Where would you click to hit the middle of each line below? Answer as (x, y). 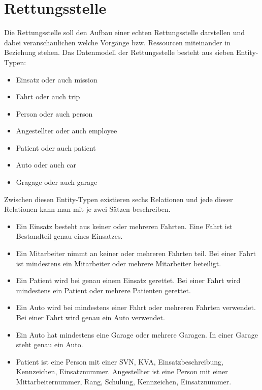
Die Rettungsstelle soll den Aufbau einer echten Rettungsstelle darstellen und (124, 32)
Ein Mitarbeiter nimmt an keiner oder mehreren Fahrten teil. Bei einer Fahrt (136, 253)
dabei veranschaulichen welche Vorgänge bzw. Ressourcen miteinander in (117, 42)
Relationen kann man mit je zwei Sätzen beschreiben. (87, 209)
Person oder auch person (54, 113)
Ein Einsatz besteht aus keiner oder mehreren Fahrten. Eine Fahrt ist (124, 226)
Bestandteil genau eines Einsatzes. (69, 236)
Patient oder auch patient (56, 147)
